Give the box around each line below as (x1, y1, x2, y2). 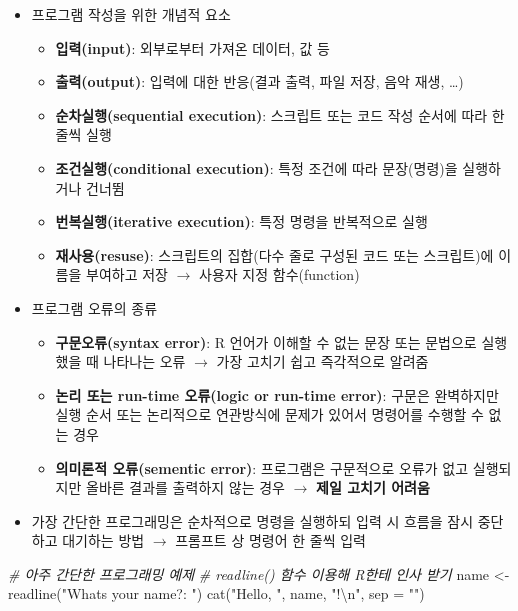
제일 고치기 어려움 (316, 477, 430, 498)
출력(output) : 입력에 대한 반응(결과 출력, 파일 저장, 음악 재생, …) (55, 71, 464, 92)
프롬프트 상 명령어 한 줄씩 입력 (175, 530, 366, 551)
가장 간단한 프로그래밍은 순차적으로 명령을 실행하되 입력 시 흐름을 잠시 (31, 510, 474, 531)
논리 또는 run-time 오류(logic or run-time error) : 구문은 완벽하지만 (55, 384, 499, 405)
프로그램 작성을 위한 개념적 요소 (31, 4, 231, 24)
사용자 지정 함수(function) (199, 264, 360, 285)
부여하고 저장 (86, 264, 168, 285)
